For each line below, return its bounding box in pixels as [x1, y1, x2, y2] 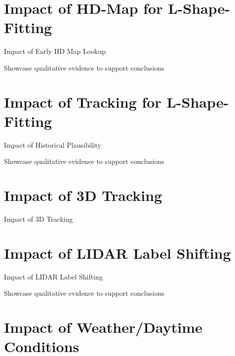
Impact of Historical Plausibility [4, 139, 101, 150]
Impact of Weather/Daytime [4, 317, 202, 337]
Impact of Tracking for [4, 91, 161, 112]
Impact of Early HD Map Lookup [4, 46, 106, 56]
